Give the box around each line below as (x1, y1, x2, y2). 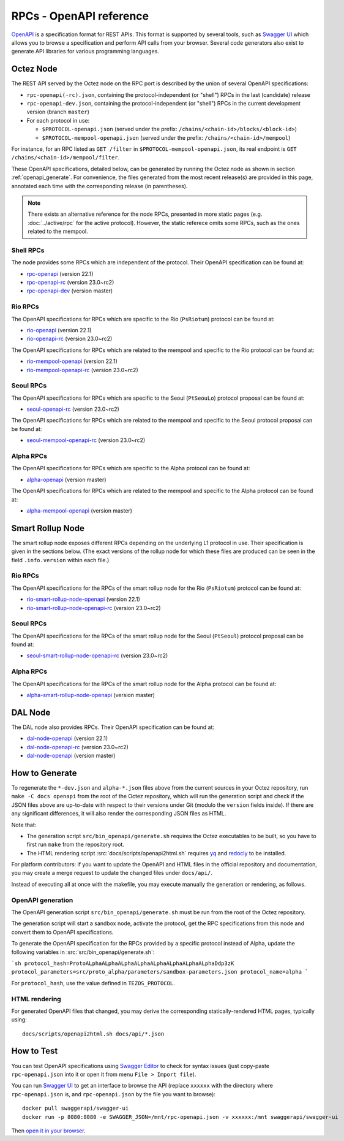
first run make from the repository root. (26, 841, 125, 849)
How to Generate (11, 768, 77, 778)
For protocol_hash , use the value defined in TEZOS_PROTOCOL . (11, 979, 175, 986)
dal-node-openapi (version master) (26, 752, 116, 760)
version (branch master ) (26, 108, 90, 116)
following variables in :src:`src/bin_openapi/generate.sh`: (11, 948, 155, 956)
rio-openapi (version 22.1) (26, 326, 92, 334)
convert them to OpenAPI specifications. (11, 928, 114, 936)
